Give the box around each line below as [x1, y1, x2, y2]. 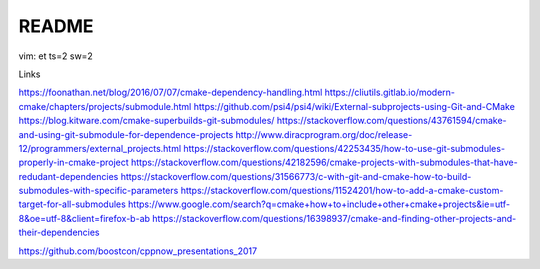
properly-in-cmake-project [18, 156, 129, 169]
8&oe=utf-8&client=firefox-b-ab [18, 212, 150, 224]
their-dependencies [18, 226, 100, 239]
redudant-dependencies [18, 170, 119, 182]
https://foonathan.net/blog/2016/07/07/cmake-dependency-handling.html [18, 86, 323, 99]
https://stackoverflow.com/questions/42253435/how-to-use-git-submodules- [183, 142, 505, 154]
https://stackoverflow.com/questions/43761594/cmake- [276, 115, 507, 127]
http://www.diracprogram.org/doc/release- [235, 128, 413, 140]
